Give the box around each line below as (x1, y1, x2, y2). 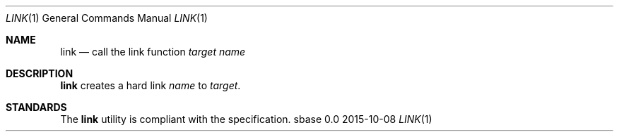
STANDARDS (6, 101, 67, 113)
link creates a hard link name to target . (60, 79, 241, 91)
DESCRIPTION (6, 67, 73, 79)
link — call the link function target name (60, 46, 246, 58)
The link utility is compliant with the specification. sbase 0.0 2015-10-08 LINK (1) (60, 113, 432, 125)
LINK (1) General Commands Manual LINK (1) (6, 12, 208, 24)
